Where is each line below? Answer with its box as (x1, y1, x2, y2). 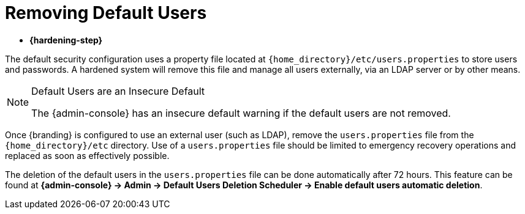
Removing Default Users (5, 2, 207, 23)
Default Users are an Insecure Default (31, 84, 205, 97)
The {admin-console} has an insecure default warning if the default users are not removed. (31, 106, 451, 119)
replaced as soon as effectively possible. (5, 150, 170, 161)
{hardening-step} (29, 34, 103, 45)
